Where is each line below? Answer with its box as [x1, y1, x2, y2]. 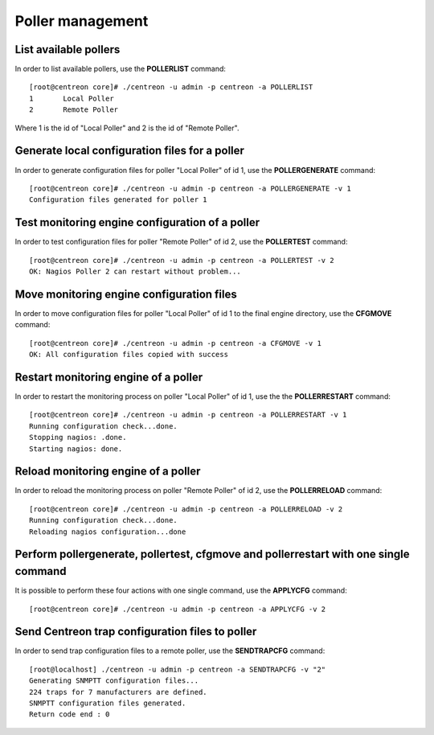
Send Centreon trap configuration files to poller [14, 625, 257, 639]
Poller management [14, 12, 149, 30]
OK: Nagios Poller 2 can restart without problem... [29, 267, 241, 276]
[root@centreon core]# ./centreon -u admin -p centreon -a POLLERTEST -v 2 [29, 256, 334, 265]
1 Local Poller [29, 93, 114, 103]
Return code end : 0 [29, 710, 110, 719]
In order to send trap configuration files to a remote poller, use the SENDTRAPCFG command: [14, 646, 325, 655]
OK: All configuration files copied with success [29, 350, 229, 359]
